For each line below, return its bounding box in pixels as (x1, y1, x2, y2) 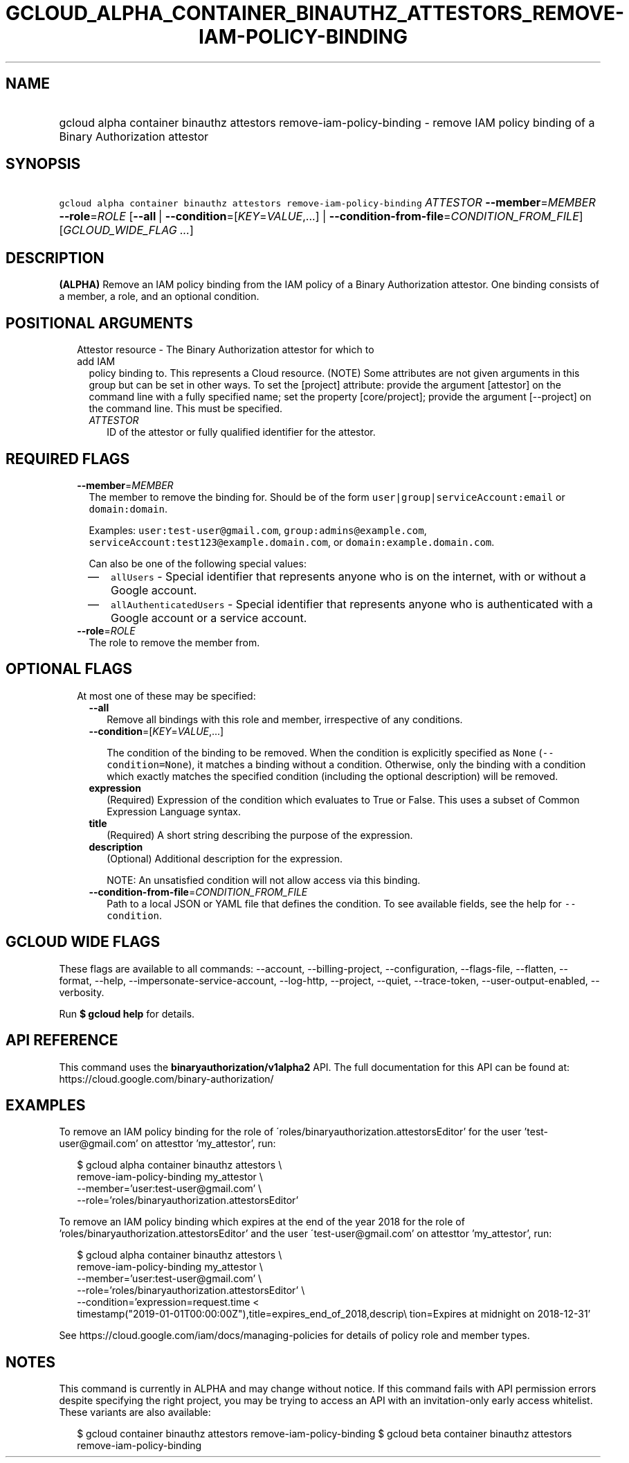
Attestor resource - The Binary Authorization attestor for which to (77, 344, 374, 356)
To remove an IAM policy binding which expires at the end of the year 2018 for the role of (59, 1216, 465, 1228)
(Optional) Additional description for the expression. (107, 852, 343, 864)
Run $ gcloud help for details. (59, 1007, 195, 1020)
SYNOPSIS (6, 155, 81, 173)
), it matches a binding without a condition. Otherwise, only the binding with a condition (188, 758, 586, 770)
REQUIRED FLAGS (6, 450, 130, 468)
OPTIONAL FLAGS (6, 660, 132, 678)
